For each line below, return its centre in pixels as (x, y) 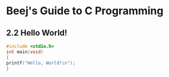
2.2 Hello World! (37, 33)
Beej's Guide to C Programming (85, 11)
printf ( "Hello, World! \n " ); (41, 63)
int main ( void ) (25, 52)
